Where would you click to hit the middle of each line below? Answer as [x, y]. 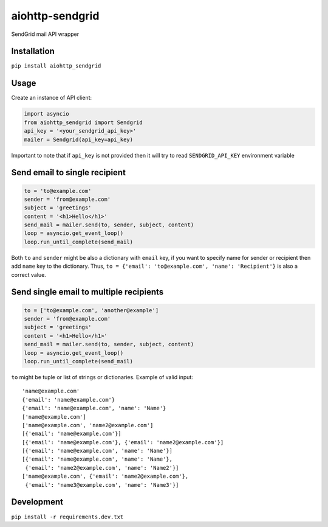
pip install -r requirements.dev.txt [67, 517]
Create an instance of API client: [52, 98]
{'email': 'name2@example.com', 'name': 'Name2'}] [102, 468]
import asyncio [46, 114]
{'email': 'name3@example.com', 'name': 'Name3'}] [102, 485]
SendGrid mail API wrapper [45, 34]
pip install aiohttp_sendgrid [56, 66]
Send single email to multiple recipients [87, 292]
